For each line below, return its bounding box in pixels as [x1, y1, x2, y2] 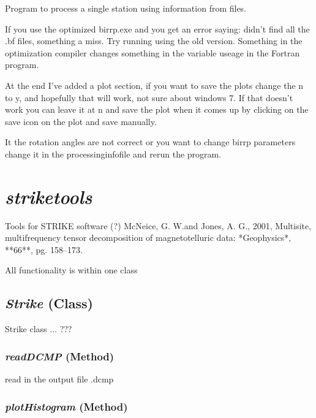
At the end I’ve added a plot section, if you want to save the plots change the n [5, 78, 304, 91]
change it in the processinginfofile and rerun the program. [5, 147, 222, 160]
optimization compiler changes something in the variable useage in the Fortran [5, 46, 300, 59]
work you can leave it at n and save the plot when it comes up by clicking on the [5, 103, 309, 116]
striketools [5, 183, 92, 209]
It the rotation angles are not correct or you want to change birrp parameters [5, 135, 296, 148]
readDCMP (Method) [5, 348, 115, 363]
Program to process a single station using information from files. [5, 2, 247, 14]
